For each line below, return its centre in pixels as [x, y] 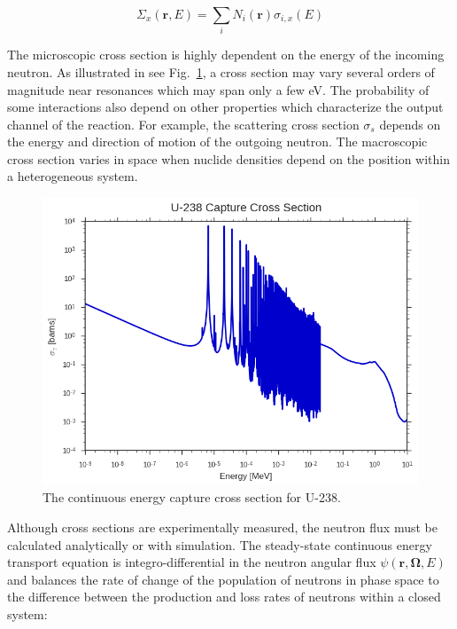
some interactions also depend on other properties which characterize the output [225, 107]
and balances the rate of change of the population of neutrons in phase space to [223, 579]
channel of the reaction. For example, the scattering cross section [183, 124]
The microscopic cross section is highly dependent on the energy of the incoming [226, 55]
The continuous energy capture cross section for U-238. [192, 497]
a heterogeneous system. [73, 176]
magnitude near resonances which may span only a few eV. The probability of [218, 89]
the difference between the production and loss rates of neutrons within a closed [224, 597]
